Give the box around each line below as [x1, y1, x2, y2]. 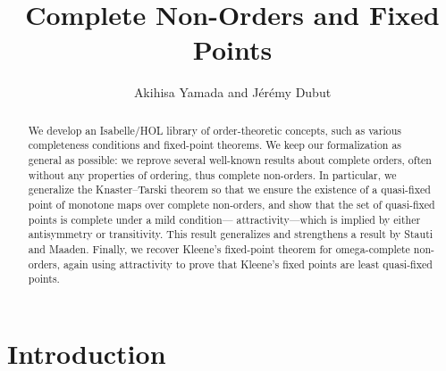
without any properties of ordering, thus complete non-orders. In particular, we [28, 167, 397, 182]
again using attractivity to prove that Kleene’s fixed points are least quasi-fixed [63, 256, 433, 271]
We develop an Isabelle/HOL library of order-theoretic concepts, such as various [28, 122, 401, 137]
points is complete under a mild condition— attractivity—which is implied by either [28, 211, 421, 227]
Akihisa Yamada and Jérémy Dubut [133, 83, 332, 102]
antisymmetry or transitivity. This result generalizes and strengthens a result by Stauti [28, 227, 433, 242]
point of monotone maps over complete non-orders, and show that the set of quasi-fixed [28, 196, 435, 211]
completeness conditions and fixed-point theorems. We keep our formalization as [28, 137, 402, 153]
